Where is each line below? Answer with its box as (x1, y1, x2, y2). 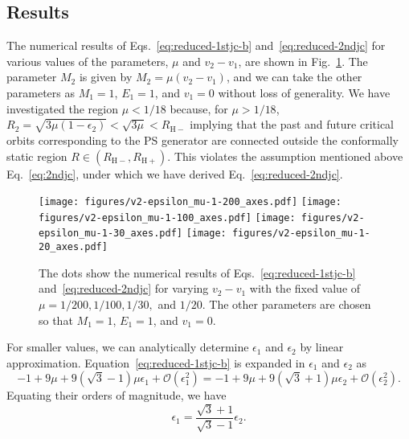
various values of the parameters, (6, 52, 169, 69)
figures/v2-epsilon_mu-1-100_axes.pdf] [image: (39, 211, 296, 224)
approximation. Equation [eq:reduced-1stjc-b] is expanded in (6, 354, 305, 371)
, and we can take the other (226, 68, 362, 85)
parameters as (6, 84, 75, 101)
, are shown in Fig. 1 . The (238, 52, 368, 69)
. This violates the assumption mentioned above (167, 147, 403, 164)
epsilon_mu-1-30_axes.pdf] (39, 228, 182, 240)
